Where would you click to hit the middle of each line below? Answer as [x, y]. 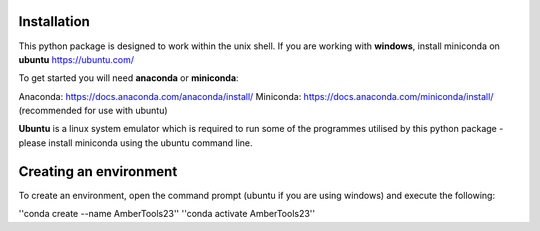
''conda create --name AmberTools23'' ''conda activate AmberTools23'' [166, 214]
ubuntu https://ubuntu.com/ [76, 59]
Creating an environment [98, 171]
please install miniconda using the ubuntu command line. [136, 142]
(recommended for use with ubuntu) [93, 111]
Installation [54, 21]
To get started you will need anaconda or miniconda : [128, 78]
